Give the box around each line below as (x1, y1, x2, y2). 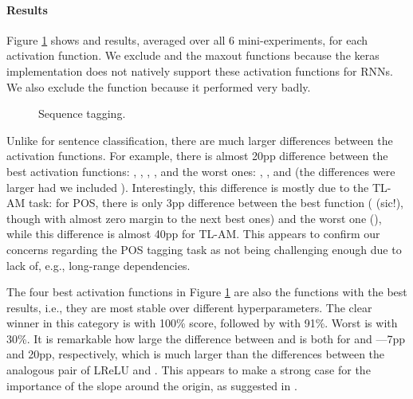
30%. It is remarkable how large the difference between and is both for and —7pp (6, 330, 406, 346)
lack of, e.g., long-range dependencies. (6, 256, 191, 273)
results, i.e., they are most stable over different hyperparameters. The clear (6, 299, 372, 315)
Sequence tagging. (38, 105, 126, 122)
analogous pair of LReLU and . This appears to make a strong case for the (6, 362, 371, 378)
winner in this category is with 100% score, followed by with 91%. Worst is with (6, 315, 398, 331)
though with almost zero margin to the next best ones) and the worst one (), (6, 209, 382, 226)
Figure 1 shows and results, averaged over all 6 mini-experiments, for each (6, 31, 368, 48)
